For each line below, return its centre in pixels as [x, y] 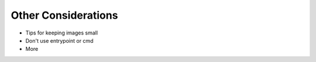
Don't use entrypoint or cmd [59, 40]
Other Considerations [64, 15]
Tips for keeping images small [62, 33]
